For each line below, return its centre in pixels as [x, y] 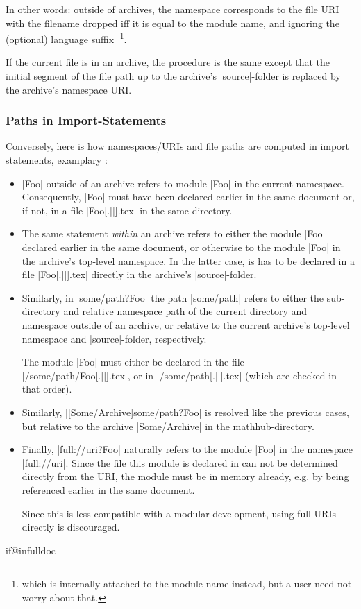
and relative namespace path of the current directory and [185, 311]
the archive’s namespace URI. [69, 89]
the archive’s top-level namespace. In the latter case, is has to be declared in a [188, 260]
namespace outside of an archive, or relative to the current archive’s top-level [186, 324]
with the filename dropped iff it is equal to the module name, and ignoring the [173, 23]
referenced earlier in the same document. [108, 489]
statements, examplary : [57, 160]
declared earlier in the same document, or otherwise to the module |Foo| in [181, 247]
